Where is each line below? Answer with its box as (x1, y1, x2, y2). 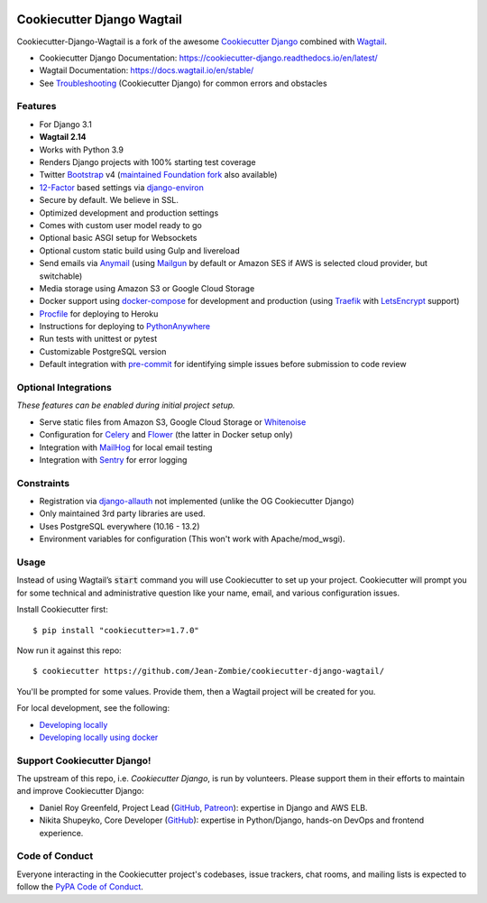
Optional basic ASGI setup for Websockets (39, 233, 198, 244)
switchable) (39, 271, 83, 281)
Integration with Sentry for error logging (39, 454, 188, 465)
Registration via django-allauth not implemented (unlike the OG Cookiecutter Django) (39, 496, 354, 507)
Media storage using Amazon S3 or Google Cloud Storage (39, 282, 255, 293)
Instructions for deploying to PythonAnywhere (39, 321, 211, 332)
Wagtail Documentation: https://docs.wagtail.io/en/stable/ (39, 65, 254, 76)
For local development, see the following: (16, 703, 170, 714)
